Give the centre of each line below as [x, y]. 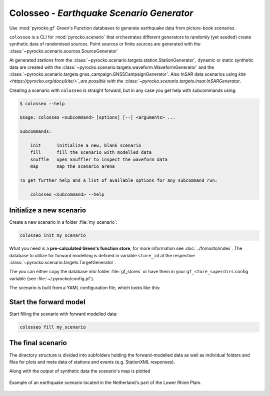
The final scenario [38, 343]
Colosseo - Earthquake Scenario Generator [101, 13]
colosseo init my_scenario [53, 235]
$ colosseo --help [42, 103]
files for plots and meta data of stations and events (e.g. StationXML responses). [92, 362]
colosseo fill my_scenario [53, 327]
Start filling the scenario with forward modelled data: [63, 314]
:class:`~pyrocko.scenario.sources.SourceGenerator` [64, 51]
